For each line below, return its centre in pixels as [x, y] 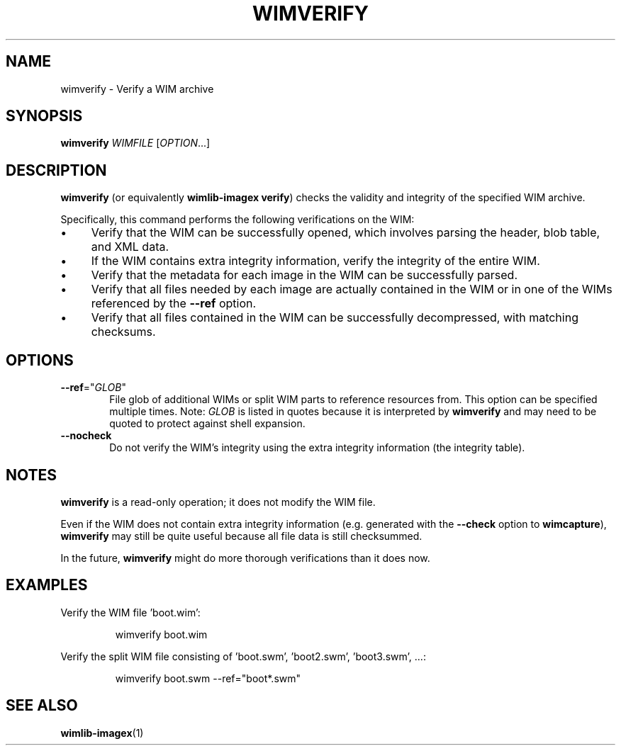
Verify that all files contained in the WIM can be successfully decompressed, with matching [335, 318]
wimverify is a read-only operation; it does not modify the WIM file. [218, 502]
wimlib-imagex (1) [102, 733]
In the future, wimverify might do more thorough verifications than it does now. [245, 558]
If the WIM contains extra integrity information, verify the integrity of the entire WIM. [315, 261]
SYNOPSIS [44, 116]
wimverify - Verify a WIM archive [137, 89]
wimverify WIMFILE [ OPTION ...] [135, 143]
